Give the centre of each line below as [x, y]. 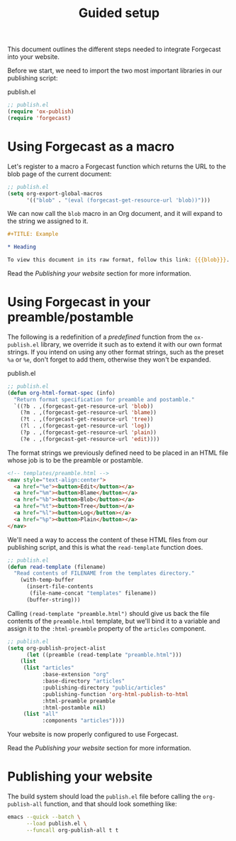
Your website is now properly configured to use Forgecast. [93, 734]
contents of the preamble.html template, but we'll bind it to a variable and [114, 621]
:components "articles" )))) [84, 721]
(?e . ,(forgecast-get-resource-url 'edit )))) [90, 439]
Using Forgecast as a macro [91, 146]
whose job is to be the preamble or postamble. [75, 460]
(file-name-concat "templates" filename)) [93, 593]
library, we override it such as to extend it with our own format [131, 344]
